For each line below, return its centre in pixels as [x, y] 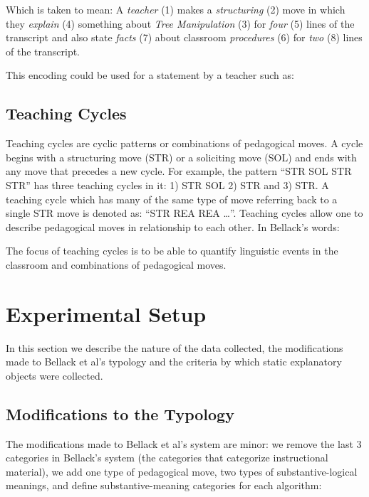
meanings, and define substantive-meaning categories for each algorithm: [164, 485]
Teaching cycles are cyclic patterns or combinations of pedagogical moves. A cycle [184, 143]
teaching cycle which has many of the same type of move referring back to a [172, 199]
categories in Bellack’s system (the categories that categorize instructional [167, 458]
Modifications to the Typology [120, 413]
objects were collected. [54, 375]
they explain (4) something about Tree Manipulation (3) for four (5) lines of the [180, 23]
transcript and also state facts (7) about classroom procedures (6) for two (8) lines [184, 37]
